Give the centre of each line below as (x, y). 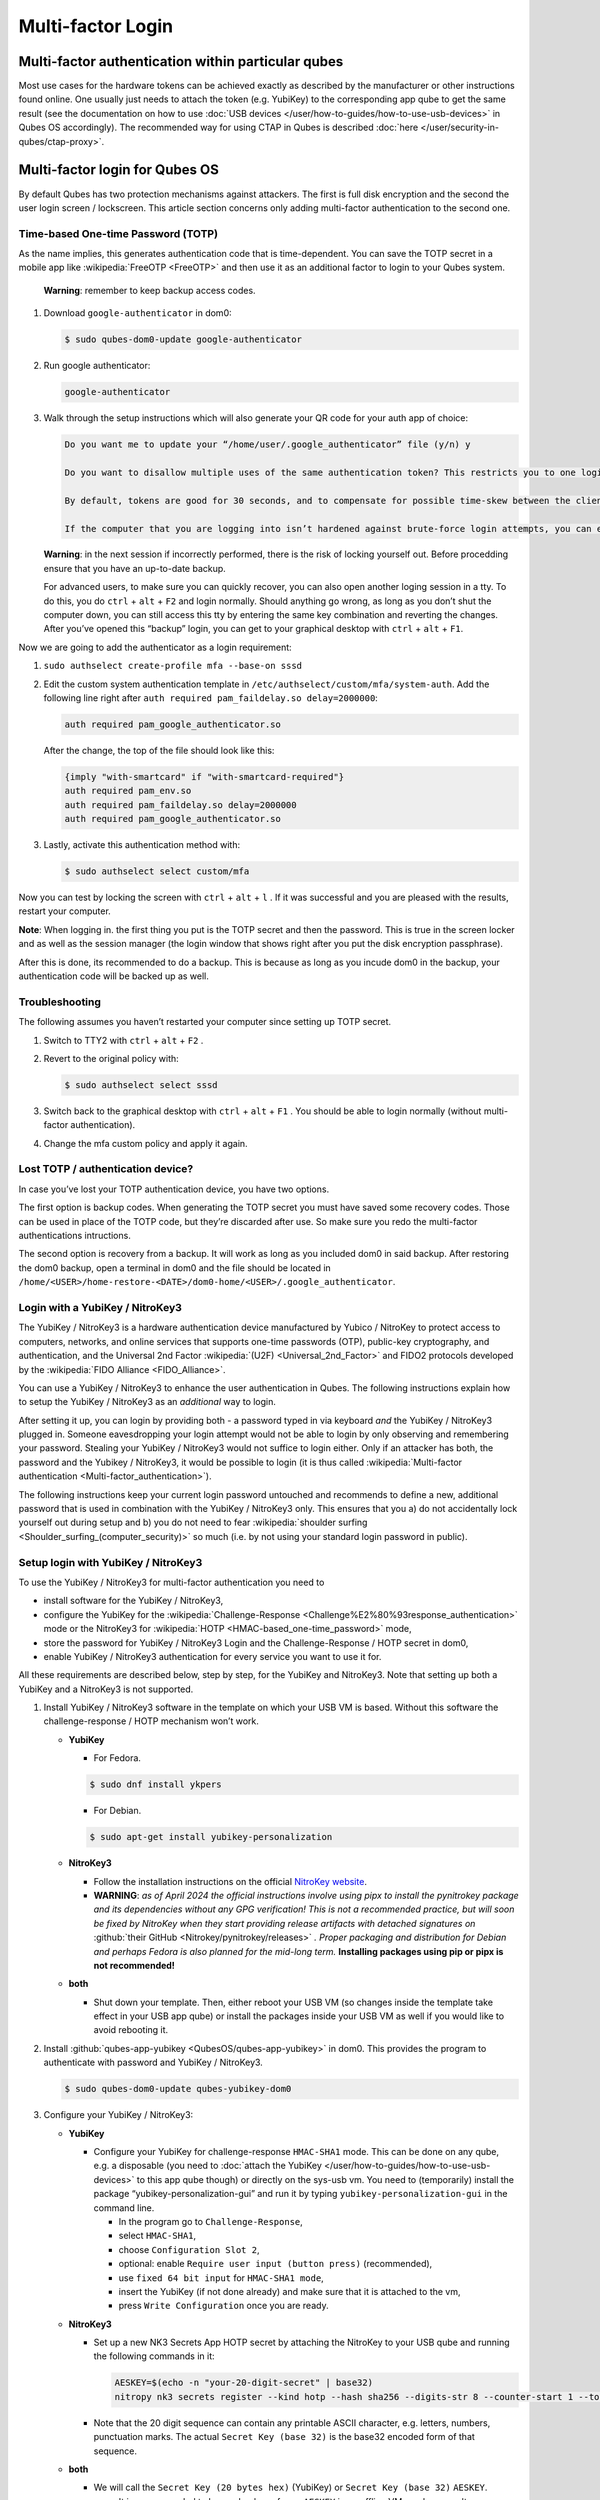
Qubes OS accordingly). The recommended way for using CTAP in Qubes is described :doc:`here (218, 127)
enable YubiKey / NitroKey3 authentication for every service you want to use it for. (212, 1656)
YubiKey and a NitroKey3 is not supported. (106, 1689)
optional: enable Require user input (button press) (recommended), (275, 2264)
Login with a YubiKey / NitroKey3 (100, 1307)
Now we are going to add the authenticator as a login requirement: (155, 647)
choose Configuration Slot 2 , (189, 2249)
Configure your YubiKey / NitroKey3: (118, 2115)
